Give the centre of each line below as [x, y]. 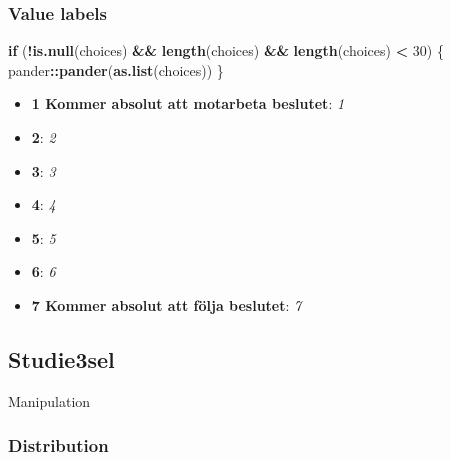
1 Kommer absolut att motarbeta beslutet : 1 [188, 103]
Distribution [58, 445]
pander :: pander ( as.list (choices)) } [116, 69]
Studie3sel [61, 358]
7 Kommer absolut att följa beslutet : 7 [166, 304]
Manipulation [49, 400]
